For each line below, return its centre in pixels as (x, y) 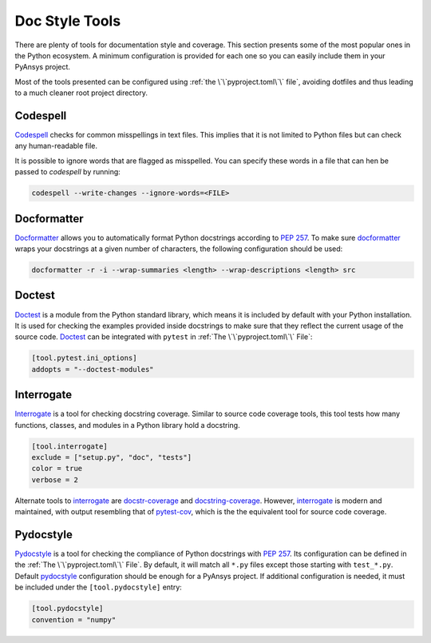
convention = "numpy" (74, 619)
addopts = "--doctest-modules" (93, 369)
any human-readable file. (56, 146)
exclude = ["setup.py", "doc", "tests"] (111, 457)
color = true (57, 469)
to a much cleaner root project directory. (81, 93)
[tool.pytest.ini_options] (84, 358)
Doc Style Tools (68, 21)
